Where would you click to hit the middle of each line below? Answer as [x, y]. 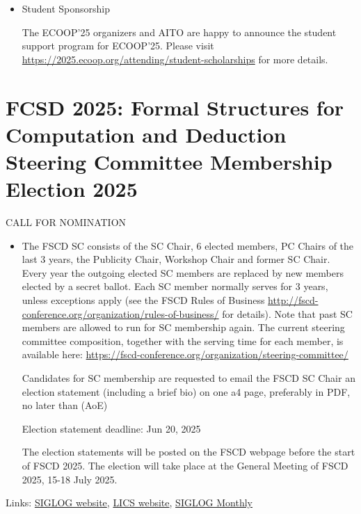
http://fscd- [293, 300]
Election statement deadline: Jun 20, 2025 [111, 428]
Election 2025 [72, 189]
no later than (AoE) [65, 405]
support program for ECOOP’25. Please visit [118, 46]
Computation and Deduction [146, 134]
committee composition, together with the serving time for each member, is [183, 340]
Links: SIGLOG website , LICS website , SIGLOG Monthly [129, 503]
